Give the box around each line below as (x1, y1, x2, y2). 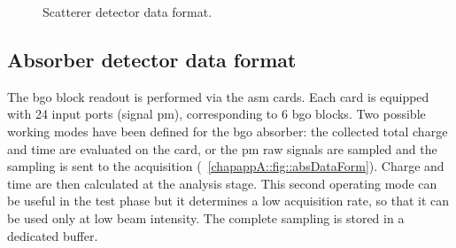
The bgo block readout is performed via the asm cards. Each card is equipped (7, 87, 429, 105)
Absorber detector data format (7, 45, 297, 73)
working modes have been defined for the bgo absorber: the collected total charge (7, 121, 448, 140)
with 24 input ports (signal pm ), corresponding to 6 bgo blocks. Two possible (7, 105, 426, 123)
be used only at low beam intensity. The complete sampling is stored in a (7, 208, 405, 227)
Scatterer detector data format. (43, 3, 213, 20)
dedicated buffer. (7, 226, 98, 244)
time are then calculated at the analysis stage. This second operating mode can (7, 174, 437, 192)
